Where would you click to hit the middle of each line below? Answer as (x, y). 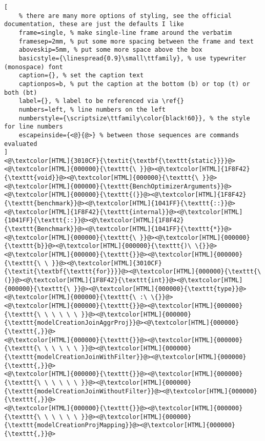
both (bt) (21, 92)
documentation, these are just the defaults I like (94, 24)
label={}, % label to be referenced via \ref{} (101, 101)
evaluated (21, 144)
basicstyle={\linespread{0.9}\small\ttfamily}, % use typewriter (132, 58)
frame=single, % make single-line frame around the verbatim (125, 33)
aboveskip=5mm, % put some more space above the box (110, 50)
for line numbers (34, 127)
